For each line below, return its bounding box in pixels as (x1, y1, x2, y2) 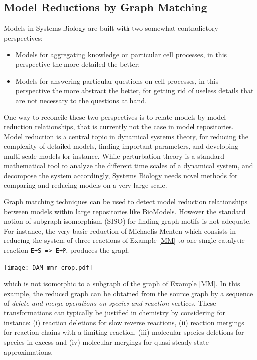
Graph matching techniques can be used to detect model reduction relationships (4, 196, 248, 207)
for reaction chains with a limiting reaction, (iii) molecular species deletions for (4, 327, 244, 337)
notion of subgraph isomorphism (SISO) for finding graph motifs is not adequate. (4, 216, 251, 226)
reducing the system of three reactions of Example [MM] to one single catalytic (4, 235, 245, 245)
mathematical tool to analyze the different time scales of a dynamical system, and (4, 160, 253, 171)
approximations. (4, 346, 53, 357)
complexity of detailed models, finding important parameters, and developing (4, 141, 239, 151)
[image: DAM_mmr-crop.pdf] (4, 264, 93, 271)
